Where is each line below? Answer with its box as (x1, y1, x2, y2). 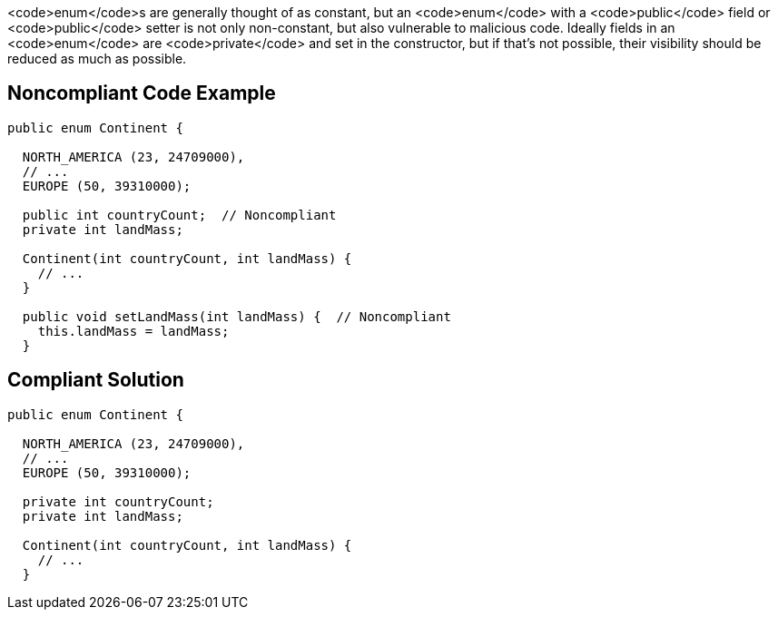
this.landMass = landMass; (37, 323, 230, 338)
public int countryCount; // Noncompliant (22, 207, 337, 222)
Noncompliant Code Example (7, 82, 276, 105)
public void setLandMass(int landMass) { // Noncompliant (22, 308, 451, 324)
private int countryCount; (22, 494, 214, 509)
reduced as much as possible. (7, 51, 187, 66)
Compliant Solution (7, 368, 184, 392)
